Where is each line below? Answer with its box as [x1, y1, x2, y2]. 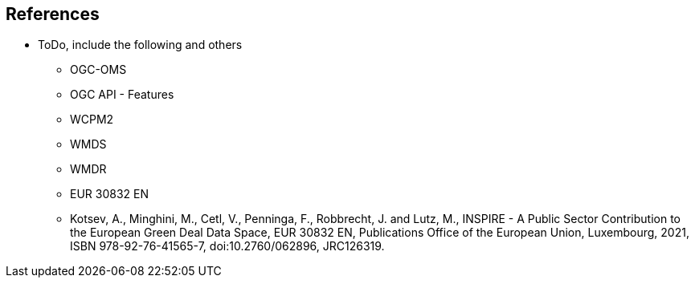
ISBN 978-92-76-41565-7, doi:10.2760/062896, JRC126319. [70, 239, 385, 254]
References [6, 4, 100, 24]
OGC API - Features [70, 87, 174, 102]
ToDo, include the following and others [38, 38, 243, 52]
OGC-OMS [70, 63, 127, 77]
